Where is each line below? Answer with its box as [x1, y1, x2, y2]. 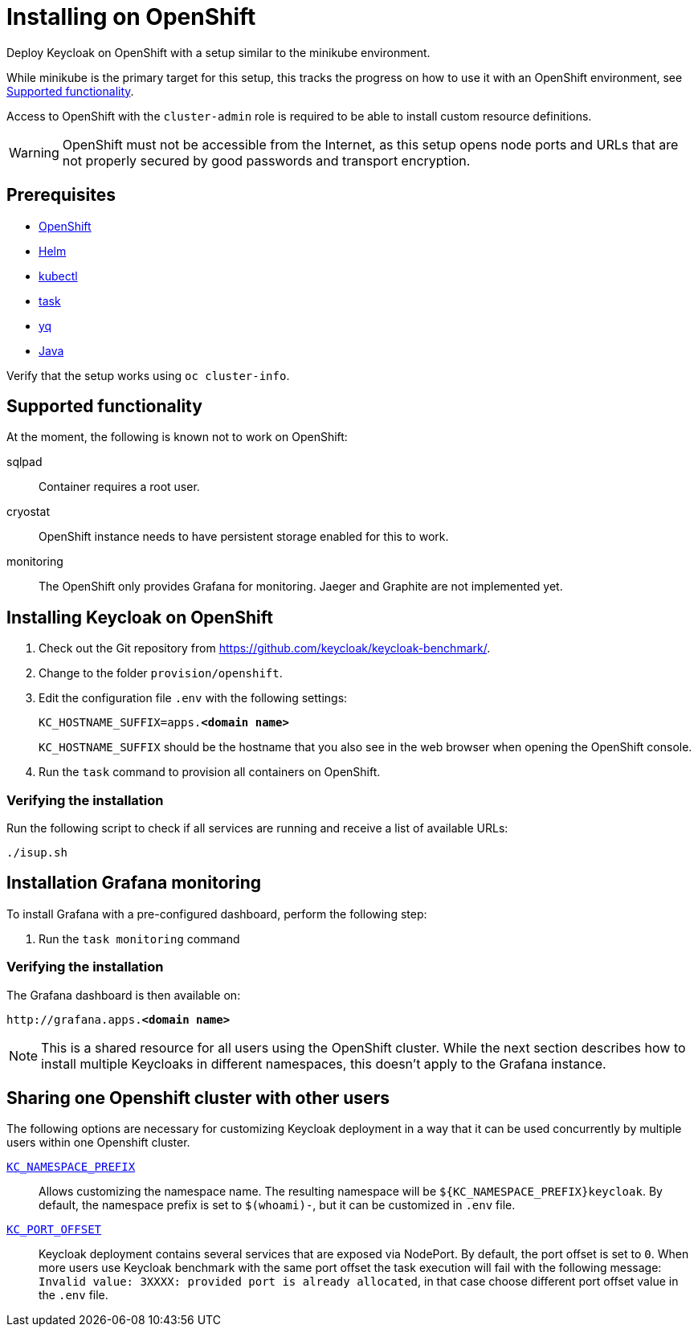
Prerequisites [6, 185, 116, 206]
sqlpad [6, 455, 43, 469]
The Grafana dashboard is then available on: [6, 987, 241, 1002]
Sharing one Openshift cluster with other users [6, 1088, 390, 1109]
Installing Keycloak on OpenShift [6, 607, 273, 628]
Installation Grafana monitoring [6, 873, 262, 893]
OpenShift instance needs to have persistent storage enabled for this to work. [39, 530, 449, 544]
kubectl [39, 268, 78, 283]
